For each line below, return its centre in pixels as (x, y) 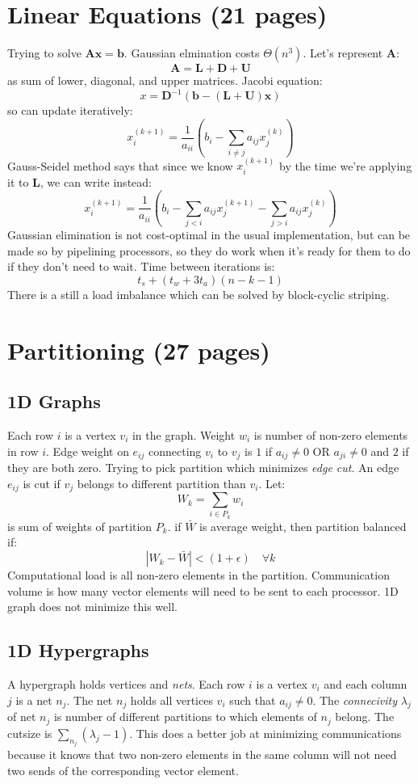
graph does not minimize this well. (92, 607)
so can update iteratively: (70, 110)
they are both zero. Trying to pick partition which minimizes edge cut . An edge (203, 468)
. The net (90, 700)
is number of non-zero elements (331, 435)
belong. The (365, 717)
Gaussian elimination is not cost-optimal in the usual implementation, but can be (209, 235)
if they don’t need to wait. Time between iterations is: (141, 266)
